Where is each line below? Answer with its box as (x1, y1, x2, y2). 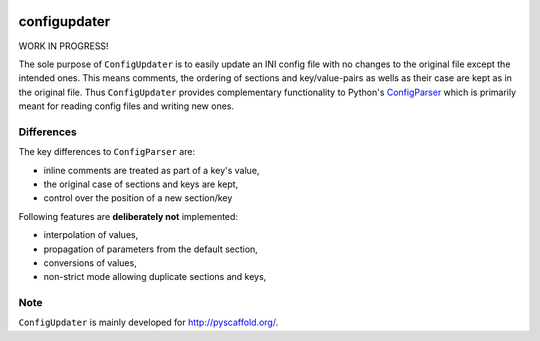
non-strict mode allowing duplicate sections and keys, (43, 271, 267, 283)
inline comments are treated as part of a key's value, (43, 164, 260, 176)
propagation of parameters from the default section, (43, 243, 259, 255)
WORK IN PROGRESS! (18, 40, 109, 52)
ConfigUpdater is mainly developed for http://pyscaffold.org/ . (18, 316, 279, 329)
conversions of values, (43, 256, 137, 269)
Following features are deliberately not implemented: (18, 210, 239, 222)
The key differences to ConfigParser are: (18, 146, 195, 158)
